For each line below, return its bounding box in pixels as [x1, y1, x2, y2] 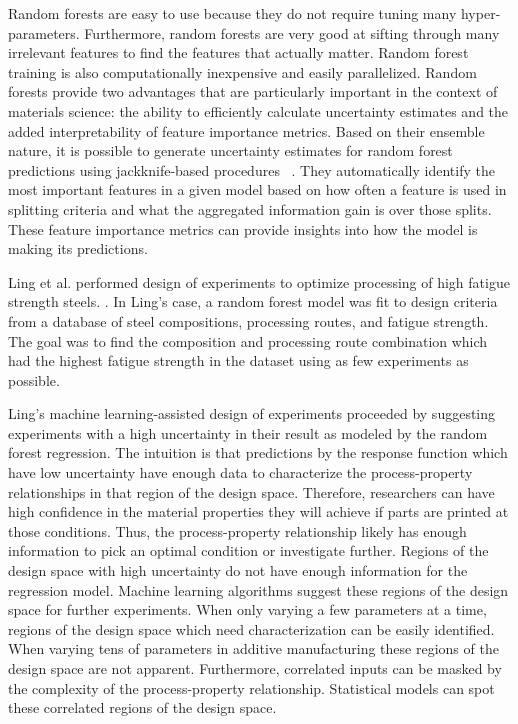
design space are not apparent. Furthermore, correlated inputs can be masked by [8, 658, 502, 678]
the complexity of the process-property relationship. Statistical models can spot [8, 677, 495, 698]
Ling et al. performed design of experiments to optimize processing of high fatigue [8, 271, 510, 292]
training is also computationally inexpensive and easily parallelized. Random [8, 61, 477, 82]
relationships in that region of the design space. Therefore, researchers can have [8, 481, 495, 502]
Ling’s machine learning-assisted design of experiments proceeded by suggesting [8, 403, 496, 424]
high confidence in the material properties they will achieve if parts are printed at [8, 501, 509, 522]
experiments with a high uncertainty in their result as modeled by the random [8, 422, 488, 443]
